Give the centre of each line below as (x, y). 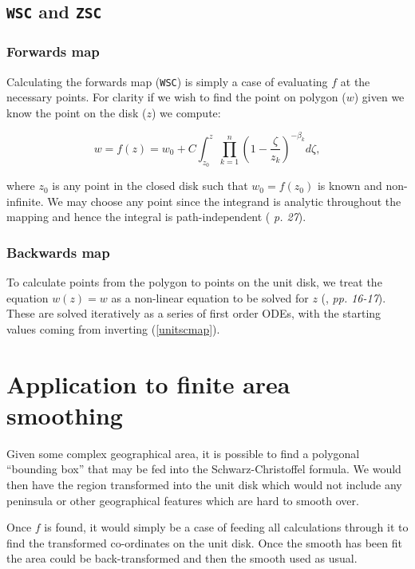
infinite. (25, 201)
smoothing (65, 415)
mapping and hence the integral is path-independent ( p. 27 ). (156, 217)
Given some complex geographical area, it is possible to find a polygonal (183, 453)
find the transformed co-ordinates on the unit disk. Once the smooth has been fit (204, 542)
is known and (350, 186)
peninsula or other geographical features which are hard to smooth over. (183, 500)
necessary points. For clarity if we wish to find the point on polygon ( (176, 97)
